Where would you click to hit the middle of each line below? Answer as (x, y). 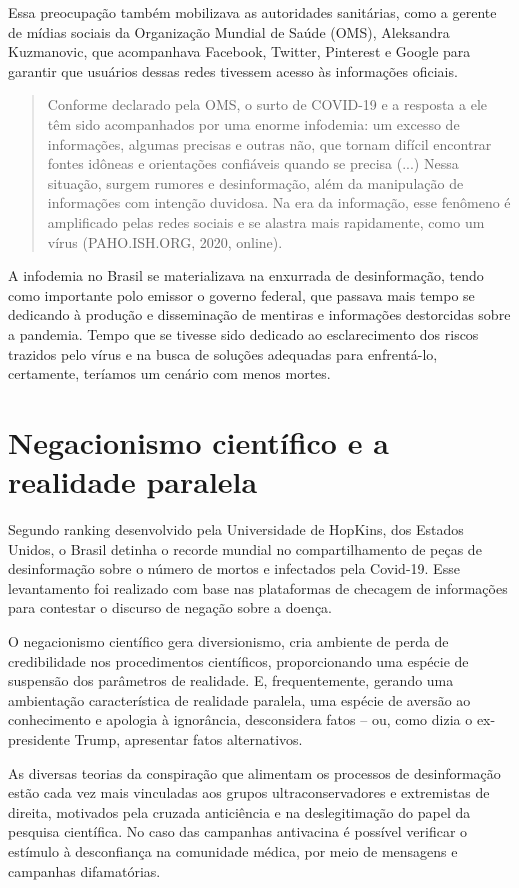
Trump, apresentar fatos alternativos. (188, 738)
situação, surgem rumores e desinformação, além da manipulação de (255, 182)
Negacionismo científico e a (198, 441)
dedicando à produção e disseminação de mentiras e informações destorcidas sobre (259, 314)
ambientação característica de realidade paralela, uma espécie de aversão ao (239, 699)
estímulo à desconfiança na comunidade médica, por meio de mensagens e (233, 850)
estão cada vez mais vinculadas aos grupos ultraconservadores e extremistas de (249, 792)
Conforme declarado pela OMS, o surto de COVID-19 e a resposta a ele (267, 104)
